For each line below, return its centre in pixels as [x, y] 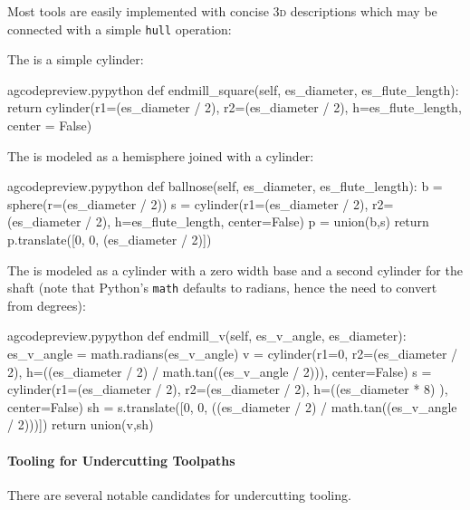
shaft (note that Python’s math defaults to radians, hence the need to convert [222, 288]
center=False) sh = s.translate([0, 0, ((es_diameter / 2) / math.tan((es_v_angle [232, 406]
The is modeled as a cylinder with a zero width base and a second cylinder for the [235, 269]
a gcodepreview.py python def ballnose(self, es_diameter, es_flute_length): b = [225, 186]
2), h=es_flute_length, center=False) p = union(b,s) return [262, 221]
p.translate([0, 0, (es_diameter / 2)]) [110, 239]
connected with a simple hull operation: [120, 29]
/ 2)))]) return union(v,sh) [81, 424]
